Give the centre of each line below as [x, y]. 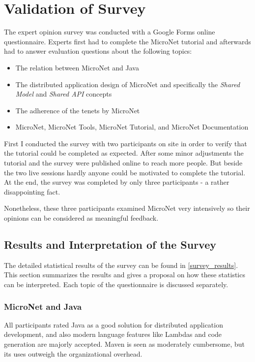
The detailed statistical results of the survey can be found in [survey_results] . [121, 265]
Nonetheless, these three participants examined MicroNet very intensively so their [127, 208]
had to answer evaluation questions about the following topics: [98, 51]
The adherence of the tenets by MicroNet [78, 110]
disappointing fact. [32, 191]
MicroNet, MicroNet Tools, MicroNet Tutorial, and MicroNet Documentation [132, 127]
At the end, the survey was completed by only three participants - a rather [117, 182]
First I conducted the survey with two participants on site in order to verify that [126, 143]
